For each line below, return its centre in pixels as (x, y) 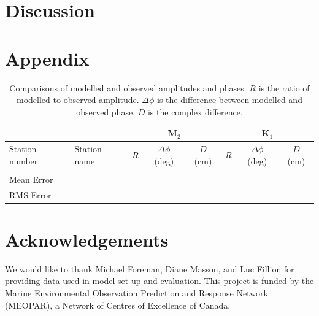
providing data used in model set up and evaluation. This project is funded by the (159, 281)
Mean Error (31, 179)
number (24, 160)
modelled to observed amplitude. (78, 100)
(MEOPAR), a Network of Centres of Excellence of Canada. (118, 305)
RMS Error (30, 194)
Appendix (47, 58)
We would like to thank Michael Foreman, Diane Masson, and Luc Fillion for (150, 268)
